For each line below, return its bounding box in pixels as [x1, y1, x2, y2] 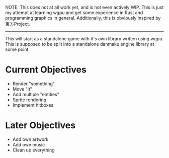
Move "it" [12, 86, 33, 92]
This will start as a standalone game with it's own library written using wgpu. [5, 36, 163, 42]
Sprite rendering [12, 97, 47, 103]
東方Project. [5, 21, 30, 27]
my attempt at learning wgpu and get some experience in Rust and [5, 10, 143, 16]
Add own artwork [12, 136, 49, 142]
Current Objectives [5, 64, 87, 75]
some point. [5, 46, 30, 52]
